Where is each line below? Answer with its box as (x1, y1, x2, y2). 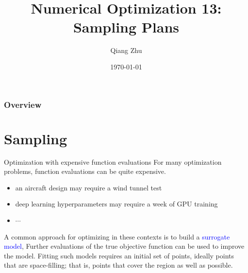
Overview (4, 98, 42, 110)
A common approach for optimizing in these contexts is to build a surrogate (4, 231, 230, 241)
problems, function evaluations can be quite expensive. (4, 166, 166, 176)
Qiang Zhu (110, 45, 142, 55)
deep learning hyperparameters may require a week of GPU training (15, 199, 218, 209)
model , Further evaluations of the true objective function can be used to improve (4, 241, 245, 251)
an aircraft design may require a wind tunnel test (15, 182, 162, 192)
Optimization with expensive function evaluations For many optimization (4, 156, 222, 167)
